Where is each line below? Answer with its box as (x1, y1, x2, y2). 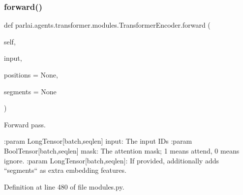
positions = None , (4, 70, 58, 79)
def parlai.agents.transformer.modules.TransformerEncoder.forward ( (4, 20, 211, 30)
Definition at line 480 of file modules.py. (4, 181, 124, 192)
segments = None (4, 86, 57, 96)
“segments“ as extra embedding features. (4, 165, 126, 175)
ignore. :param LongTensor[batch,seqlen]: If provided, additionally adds (4, 155, 219, 165)
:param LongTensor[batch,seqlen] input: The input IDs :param (4, 136, 192, 146)
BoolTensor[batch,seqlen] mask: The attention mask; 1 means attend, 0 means (4, 145, 240, 156)
